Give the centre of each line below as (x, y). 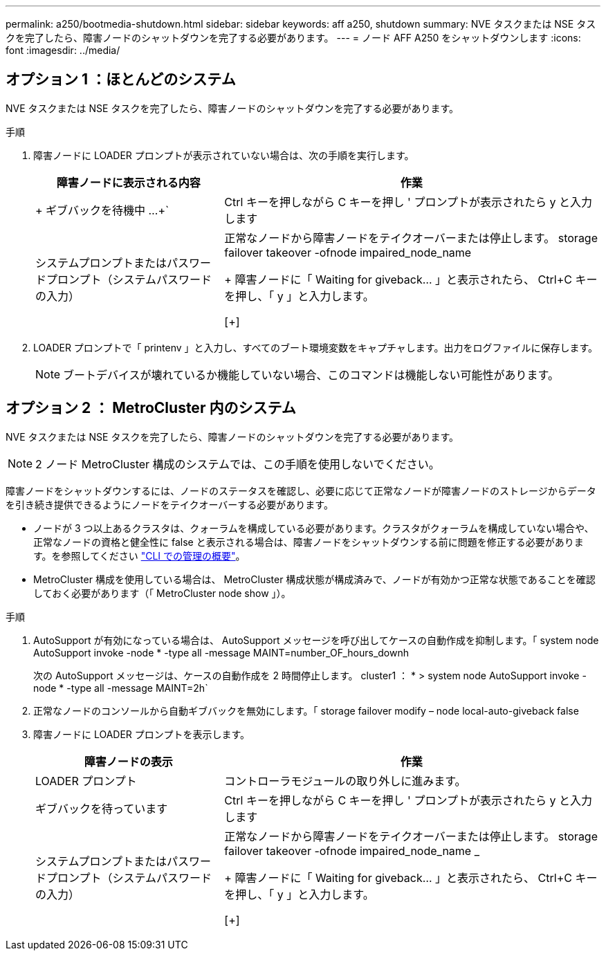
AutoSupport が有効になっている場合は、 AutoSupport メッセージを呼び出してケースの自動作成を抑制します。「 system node (316, 640)
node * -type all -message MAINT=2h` (121, 688)
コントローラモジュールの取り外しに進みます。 (345, 781)
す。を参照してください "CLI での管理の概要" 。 (139, 555)
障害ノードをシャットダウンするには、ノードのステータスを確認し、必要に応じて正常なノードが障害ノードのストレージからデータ (301, 490)
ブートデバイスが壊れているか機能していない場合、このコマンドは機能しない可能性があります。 (311, 375)
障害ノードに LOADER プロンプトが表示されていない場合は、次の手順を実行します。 (224, 155)
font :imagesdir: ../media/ (63, 50)
